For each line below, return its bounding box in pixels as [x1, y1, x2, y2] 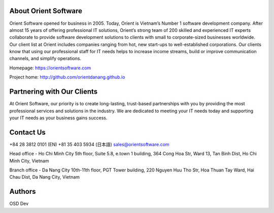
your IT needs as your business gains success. [9, 114, 108, 121]
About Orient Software [9, 7, 83, 15]
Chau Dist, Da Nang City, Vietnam [9, 174, 80, 180]
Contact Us [9, 128, 46, 137]
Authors [9, 187, 36, 196]
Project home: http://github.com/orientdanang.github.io [9, 74, 125, 80]
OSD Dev [9, 200, 29, 207]
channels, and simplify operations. [9, 56, 81, 62]
